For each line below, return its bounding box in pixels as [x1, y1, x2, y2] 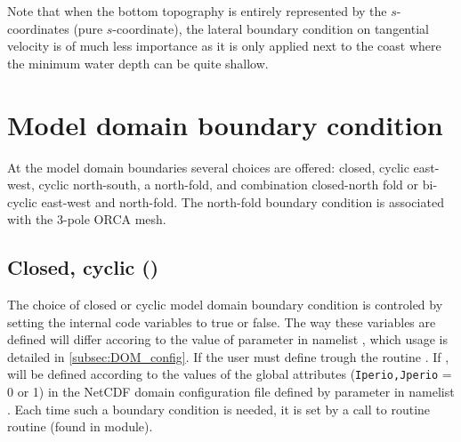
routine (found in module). [7, 417, 153, 436]
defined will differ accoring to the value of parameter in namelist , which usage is [7, 330, 449, 349]
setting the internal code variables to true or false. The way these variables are [7, 312, 436, 331]
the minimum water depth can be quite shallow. [7, 53, 269, 72]
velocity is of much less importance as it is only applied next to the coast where [7, 36, 441, 55]
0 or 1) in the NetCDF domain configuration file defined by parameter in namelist [7, 382, 455, 401]
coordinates [7, 19, 69, 37]
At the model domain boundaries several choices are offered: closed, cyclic [7, 157, 409, 176]
